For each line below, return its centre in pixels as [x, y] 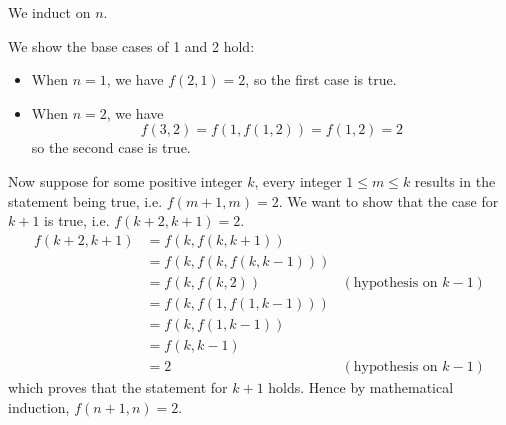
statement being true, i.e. [85, 200]
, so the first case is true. [321, 79]
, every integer [298, 180]
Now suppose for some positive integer [125, 180]
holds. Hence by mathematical [361, 386]
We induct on [49, 12]
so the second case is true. [111, 147]
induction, [39, 406]
